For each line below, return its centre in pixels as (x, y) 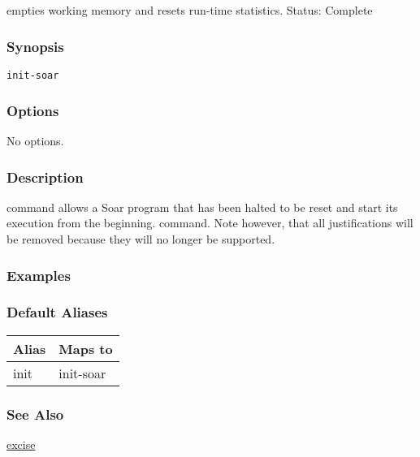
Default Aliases (57, 312)
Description (45, 177)
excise (21, 444)
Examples (39, 275)
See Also (35, 414)
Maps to (86, 348)
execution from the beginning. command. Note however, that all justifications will (210, 223)
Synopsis (35, 46)
